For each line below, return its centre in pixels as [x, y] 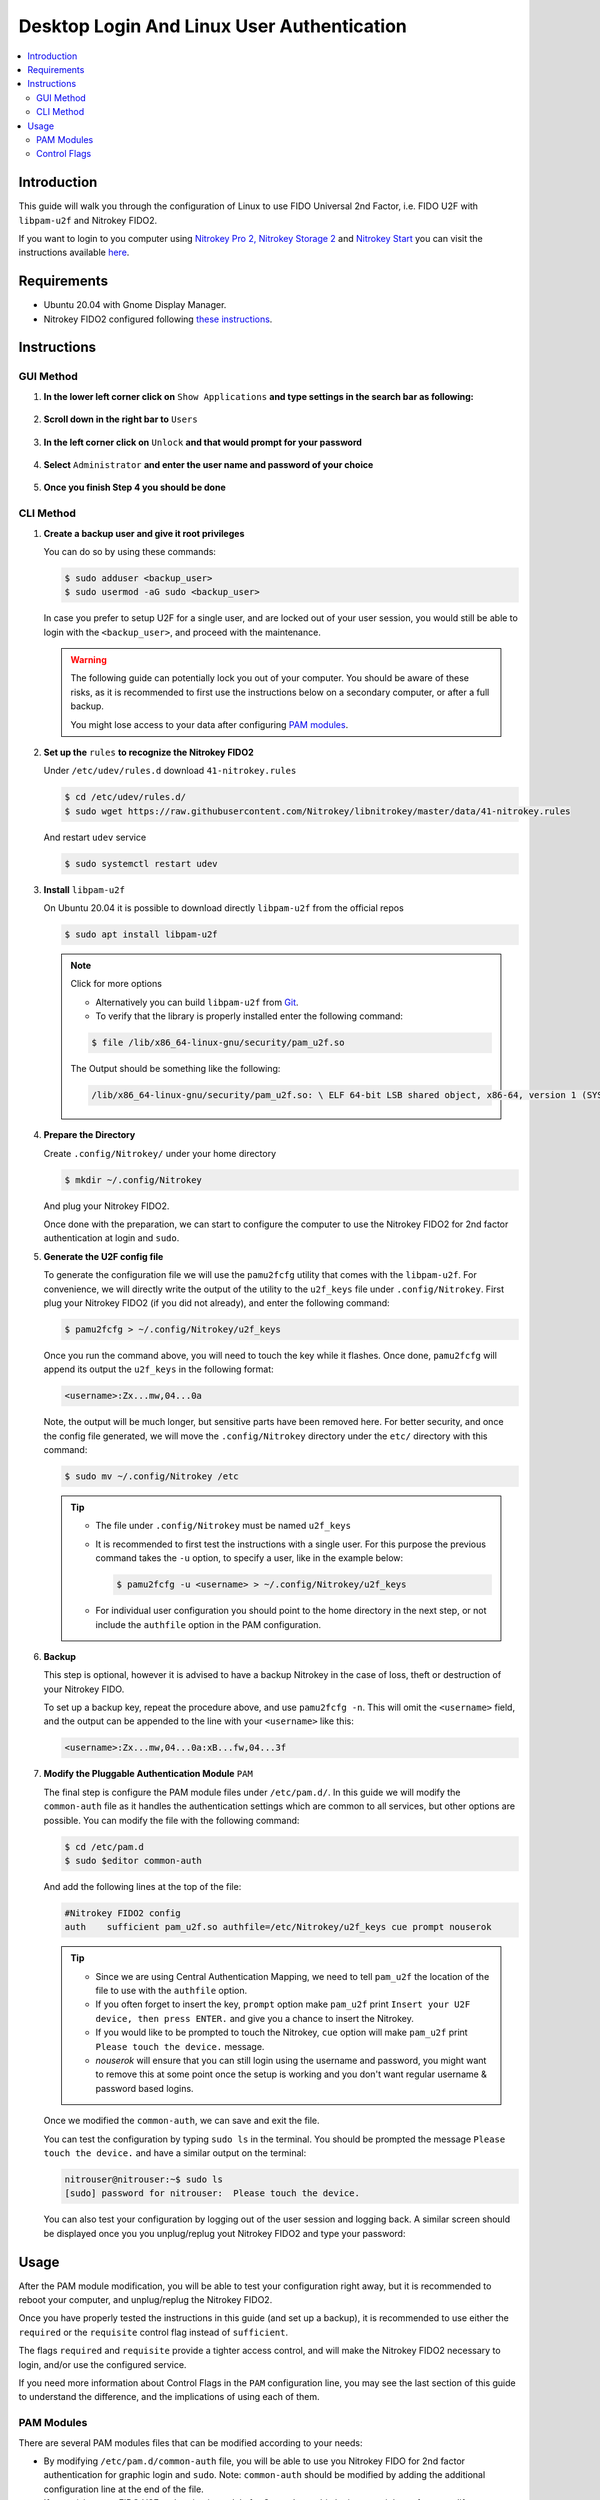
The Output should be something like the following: [175, 1069]
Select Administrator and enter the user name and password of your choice [208, 464]
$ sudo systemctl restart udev [141, 863]
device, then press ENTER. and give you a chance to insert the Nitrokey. [254, 2018]
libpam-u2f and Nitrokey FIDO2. [88, 220]
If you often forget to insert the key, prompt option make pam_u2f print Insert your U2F [283, 2004]
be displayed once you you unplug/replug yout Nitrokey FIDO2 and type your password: [224, 2233]
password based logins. [144, 2088]
